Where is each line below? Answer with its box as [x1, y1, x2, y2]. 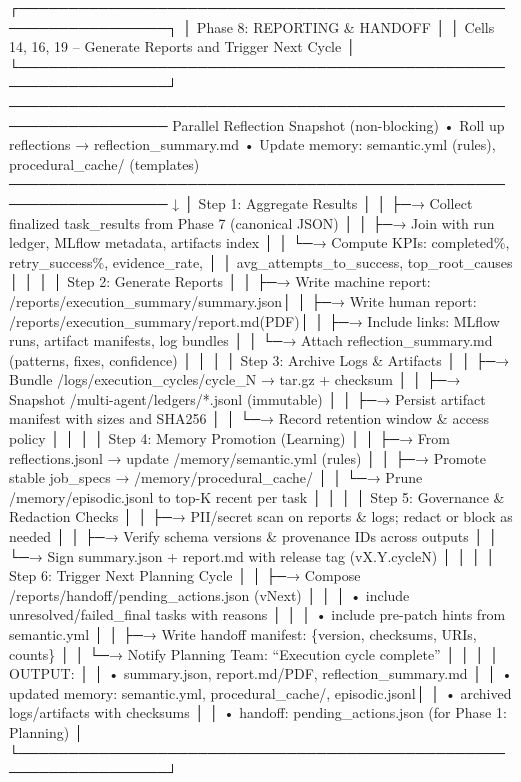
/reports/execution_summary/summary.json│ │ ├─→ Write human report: [9, 290, 477, 311]
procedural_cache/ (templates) [9, 153, 200, 174]
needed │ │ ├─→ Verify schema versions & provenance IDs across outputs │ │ [9, 526, 498, 547]
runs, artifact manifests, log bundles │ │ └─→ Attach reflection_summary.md [9, 330, 493, 351]
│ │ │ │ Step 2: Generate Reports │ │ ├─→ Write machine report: [9, 271, 431, 292]
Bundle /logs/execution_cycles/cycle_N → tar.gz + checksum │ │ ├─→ [9, 369, 461, 390]
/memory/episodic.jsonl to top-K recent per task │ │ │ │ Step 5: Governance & [9, 486, 505, 507]
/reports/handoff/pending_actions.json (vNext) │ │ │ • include [9, 584, 410, 605]
